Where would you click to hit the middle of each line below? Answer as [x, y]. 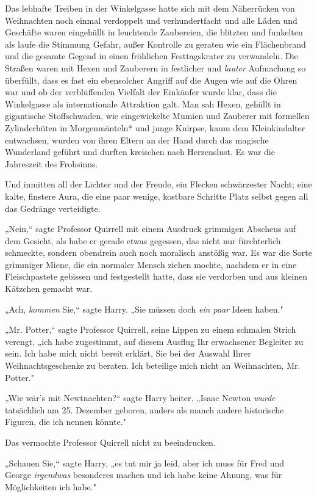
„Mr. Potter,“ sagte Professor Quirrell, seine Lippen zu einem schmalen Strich [151, 329]
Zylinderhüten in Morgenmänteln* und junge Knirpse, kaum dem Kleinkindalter [155, 127]
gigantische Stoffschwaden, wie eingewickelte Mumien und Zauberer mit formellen [157, 116]
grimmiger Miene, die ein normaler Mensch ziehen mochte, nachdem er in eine [151, 264]
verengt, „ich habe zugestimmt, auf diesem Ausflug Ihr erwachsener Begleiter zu [154, 341]
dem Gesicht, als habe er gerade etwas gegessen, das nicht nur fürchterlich [143, 240]
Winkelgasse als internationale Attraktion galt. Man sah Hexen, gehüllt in [143, 103]
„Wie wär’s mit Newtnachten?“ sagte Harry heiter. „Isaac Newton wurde [140, 398]
